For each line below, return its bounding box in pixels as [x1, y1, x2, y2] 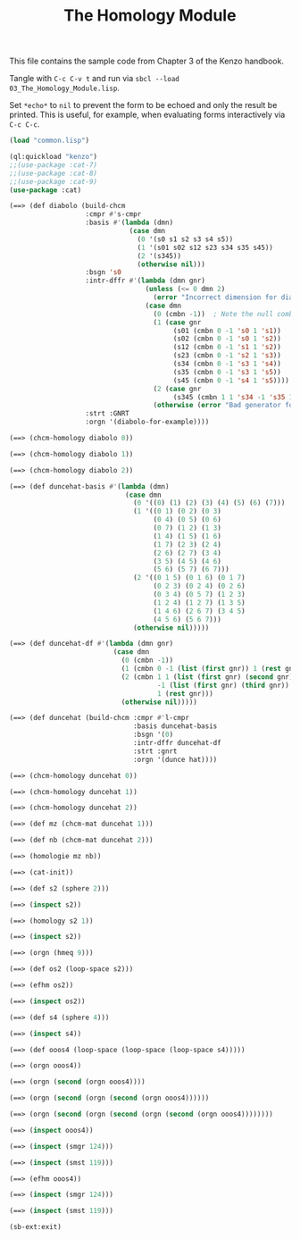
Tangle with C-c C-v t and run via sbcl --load [9, 73, 180, 84]
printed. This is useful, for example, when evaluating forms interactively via [9, 109, 286, 121]
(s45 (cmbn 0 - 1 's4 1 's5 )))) [172, 376, 290, 385]
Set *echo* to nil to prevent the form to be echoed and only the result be [9, 100, 278, 111]
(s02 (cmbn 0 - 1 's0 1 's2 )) [172, 334, 281, 344]
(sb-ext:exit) [9, 1223, 62, 1232]
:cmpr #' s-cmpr [85, 210, 142, 219]
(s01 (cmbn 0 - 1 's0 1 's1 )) [172, 326, 281, 335]
